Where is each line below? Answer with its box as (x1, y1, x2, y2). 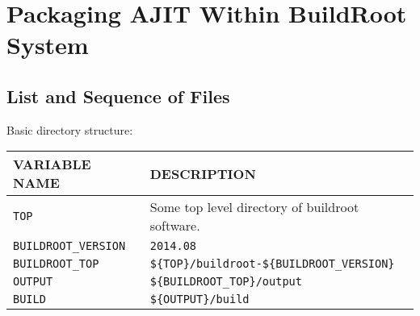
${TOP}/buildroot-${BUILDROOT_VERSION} (149, 257, 395, 271)
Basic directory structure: (6, 121, 133, 138)
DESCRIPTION (149, 164, 256, 183)
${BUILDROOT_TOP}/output (149, 275, 302, 289)
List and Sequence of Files (6, 83, 230, 108)
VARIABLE (13, 155, 91, 174)
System (6, 28, 89, 61)
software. (149, 216, 200, 235)
